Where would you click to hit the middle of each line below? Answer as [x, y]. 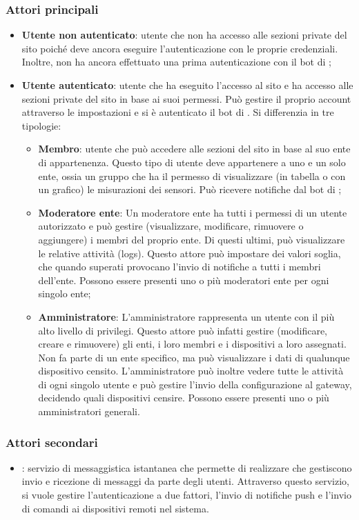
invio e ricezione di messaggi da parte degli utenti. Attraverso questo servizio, [186, 481]
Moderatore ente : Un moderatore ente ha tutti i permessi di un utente [193, 212]
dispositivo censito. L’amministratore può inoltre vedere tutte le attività [191, 371]
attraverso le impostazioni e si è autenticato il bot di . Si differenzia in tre [178, 112]
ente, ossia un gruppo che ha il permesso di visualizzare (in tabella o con [192, 176]
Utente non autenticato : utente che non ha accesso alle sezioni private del [184, 35]
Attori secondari [52, 442]
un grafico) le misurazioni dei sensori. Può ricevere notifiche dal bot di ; [190, 189]
